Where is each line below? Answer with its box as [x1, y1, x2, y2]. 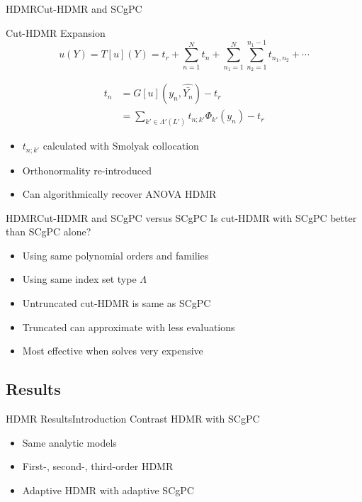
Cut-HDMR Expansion [6, 25, 106, 40]
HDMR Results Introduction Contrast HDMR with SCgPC [6, 411, 260, 426]
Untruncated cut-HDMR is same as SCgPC [22, 296, 211, 311]
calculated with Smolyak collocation [43, 138, 199, 153]
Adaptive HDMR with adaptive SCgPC [22, 482, 194, 497]
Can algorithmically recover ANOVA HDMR [22, 186, 217, 201]
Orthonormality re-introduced [22, 162, 152, 177]
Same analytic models [22, 435, 117, 450]
